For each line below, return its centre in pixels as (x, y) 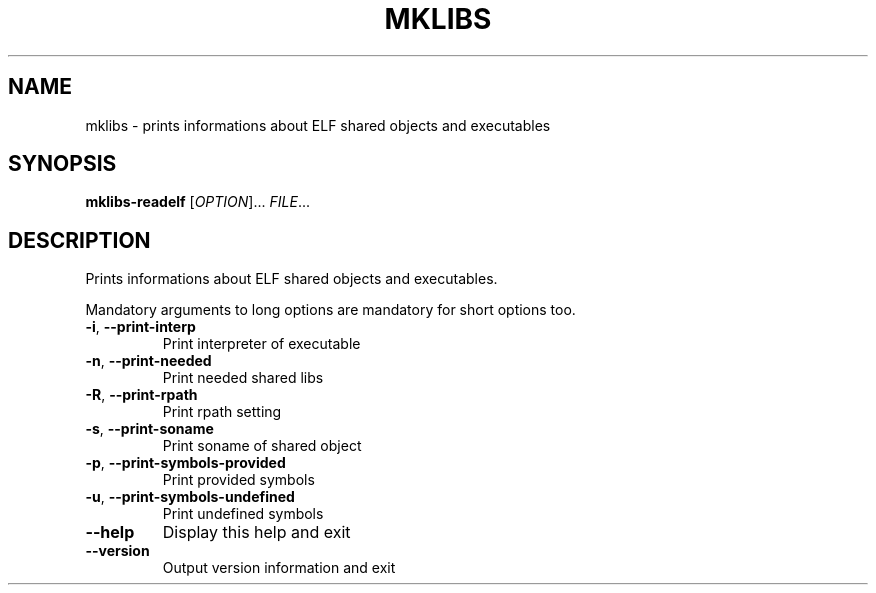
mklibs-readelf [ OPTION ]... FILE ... (197, 202)
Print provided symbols (238, 480)
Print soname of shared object (262, 446)
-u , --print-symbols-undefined (190, 497)
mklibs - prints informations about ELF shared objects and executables (318, 125)
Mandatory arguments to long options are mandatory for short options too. (330, 310)
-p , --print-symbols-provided (185, 463)
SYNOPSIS (62, 164)
